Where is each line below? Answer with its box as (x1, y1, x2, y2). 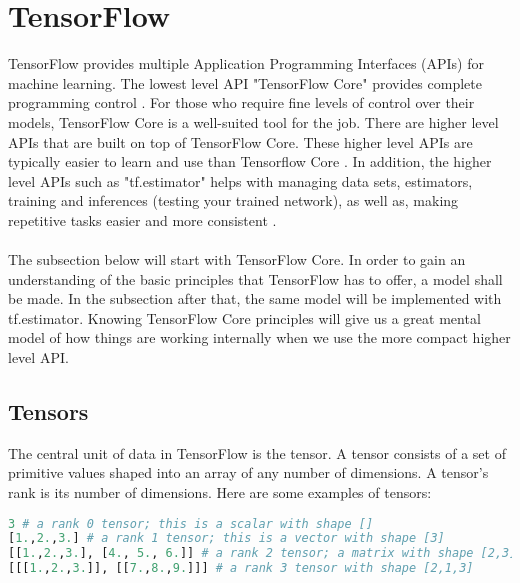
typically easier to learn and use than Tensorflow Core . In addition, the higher (8, 151, 492, 172)
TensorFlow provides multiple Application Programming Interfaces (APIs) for (8, 53, 484, 74)
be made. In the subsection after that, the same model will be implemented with (8, 288, 502, 309)
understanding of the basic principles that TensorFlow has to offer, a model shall (8, 268, 503, 289)
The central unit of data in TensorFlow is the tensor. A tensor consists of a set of (8, 442, 506, 463)
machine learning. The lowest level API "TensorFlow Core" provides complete (8, 72, 482, 93)
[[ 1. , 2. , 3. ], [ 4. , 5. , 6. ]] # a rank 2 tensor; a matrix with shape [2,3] (8, 546, 517, 561)
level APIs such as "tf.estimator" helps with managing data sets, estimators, (8, 170, 473, 191)
